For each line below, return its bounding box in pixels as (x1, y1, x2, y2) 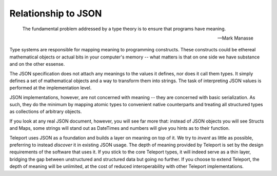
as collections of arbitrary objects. (9, 108, 82, 115)
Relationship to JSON (9, 8, 102, 19)
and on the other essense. (9, 61, 65, 67)
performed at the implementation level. (9, 85, 92, 91)
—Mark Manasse (217, 35, 253, 41)
